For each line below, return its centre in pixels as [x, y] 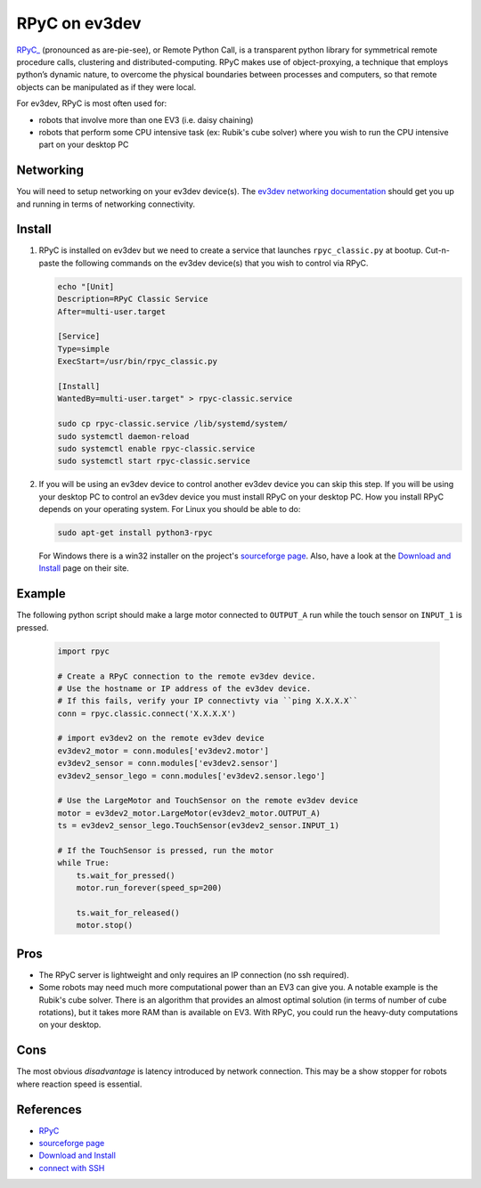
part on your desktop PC [84, 145]
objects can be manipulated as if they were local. [106, 87]
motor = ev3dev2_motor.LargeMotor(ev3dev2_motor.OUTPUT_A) [189, 813]
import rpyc [84, 651]
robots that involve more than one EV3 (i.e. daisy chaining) [146, 119]
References [49, 1109]
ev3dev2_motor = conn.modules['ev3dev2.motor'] [163, 751]
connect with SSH [72, 1168]
